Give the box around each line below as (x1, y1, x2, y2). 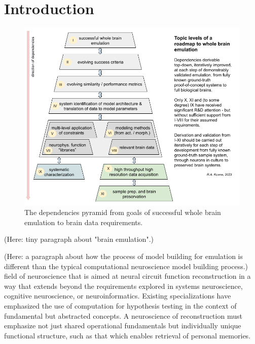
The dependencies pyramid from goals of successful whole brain (24, 207, 221, 218)
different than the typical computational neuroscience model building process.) (4, 261, 248, 271)
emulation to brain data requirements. (24, 217, 143, 227)
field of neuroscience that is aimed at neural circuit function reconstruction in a (4, 271, 251, 281)
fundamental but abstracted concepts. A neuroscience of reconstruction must (4, 310, 242, 321)
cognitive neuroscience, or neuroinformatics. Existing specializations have (4, 290, 231, 301)
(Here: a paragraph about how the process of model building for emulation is (4, 250, 243, 261)
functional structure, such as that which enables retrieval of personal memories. (4, 330, 251, 340)
